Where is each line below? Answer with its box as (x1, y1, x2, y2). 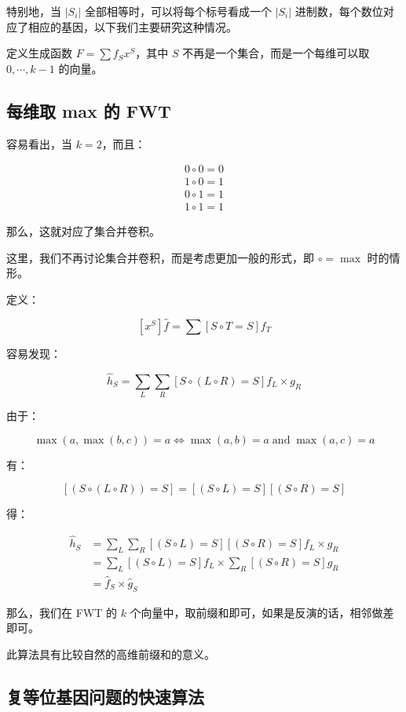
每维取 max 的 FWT (6, 98, 171, 122)
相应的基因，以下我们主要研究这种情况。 (27, 18, 237, 35)
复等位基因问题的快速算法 (6, 684, 204, 708)
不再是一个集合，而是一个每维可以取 (182, 45, 370, 61)
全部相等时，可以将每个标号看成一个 (84, 3, 272, 19)
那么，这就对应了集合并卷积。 (6, 223, 160, 239)
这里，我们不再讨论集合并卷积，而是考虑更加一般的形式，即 (6, 249, 314, 265)
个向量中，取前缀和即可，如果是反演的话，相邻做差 (130, 604, 394, 620)
